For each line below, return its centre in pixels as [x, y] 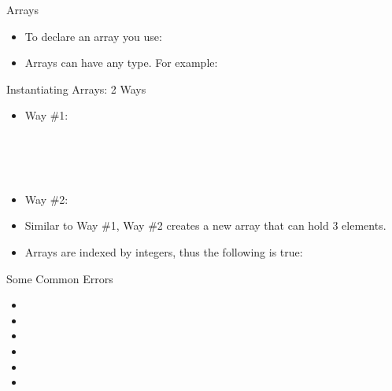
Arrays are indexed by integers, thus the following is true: [164, 251]
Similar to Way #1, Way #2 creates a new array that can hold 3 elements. [205, 225]
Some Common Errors [60, 278]
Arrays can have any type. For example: [121, 63]
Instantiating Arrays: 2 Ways [76, 89]
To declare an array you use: [93, 36]
